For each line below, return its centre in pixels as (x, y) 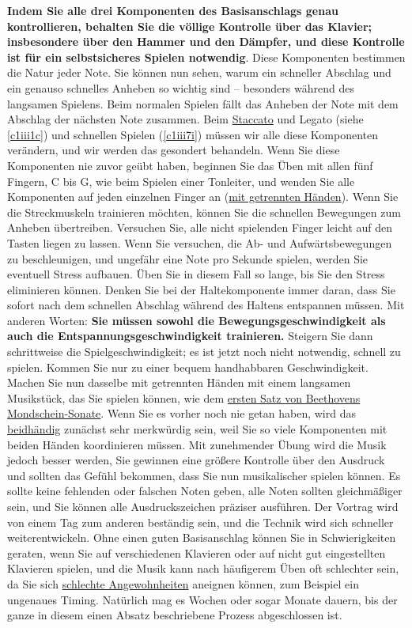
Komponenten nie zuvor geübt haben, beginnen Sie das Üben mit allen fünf (190, 165)
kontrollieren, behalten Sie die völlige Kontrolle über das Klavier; (190, 26)
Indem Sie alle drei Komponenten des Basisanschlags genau (173, 10)
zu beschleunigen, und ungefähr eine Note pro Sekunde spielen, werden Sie (188, 258)
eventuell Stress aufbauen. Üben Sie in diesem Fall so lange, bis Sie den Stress (196, 274)
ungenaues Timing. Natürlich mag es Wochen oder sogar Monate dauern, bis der (202, 599)
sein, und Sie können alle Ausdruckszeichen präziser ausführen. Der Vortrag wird (203, 506)
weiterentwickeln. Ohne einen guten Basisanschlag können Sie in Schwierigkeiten (202, 537)
